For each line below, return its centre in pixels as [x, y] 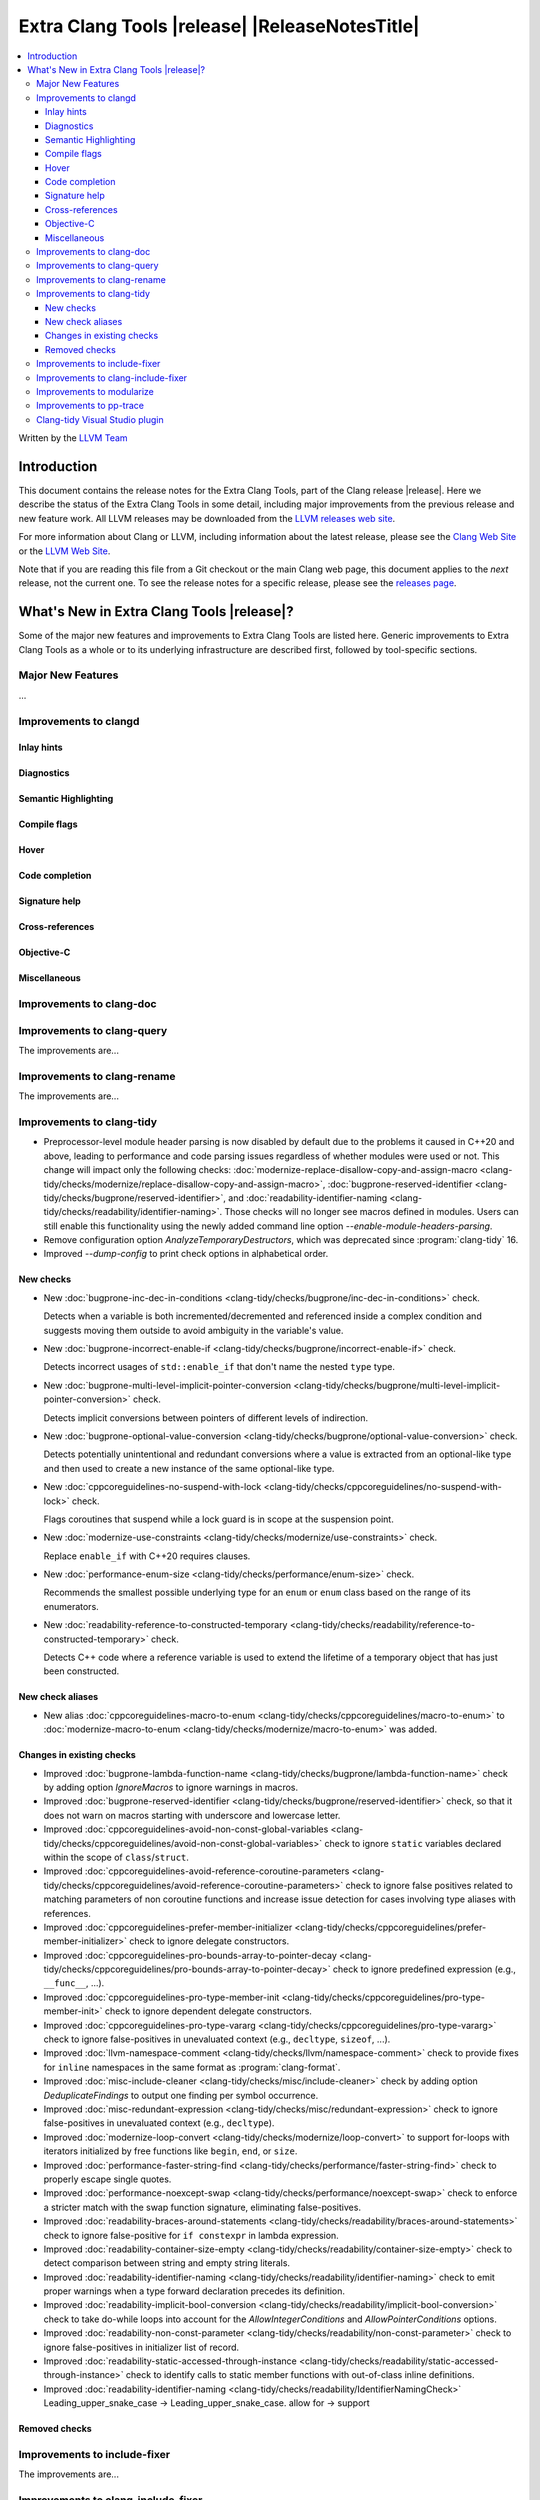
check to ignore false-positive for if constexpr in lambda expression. [191, 2235]
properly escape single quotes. [107, 2179]
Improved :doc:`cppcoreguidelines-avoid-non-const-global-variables [186, 1829]
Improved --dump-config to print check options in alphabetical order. [186, 1254]
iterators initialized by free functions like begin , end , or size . [170, 2151]
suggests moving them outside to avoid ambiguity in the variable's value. [193, 1330]
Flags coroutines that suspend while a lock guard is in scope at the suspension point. [218, 1519]
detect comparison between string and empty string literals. [166, 2263]
